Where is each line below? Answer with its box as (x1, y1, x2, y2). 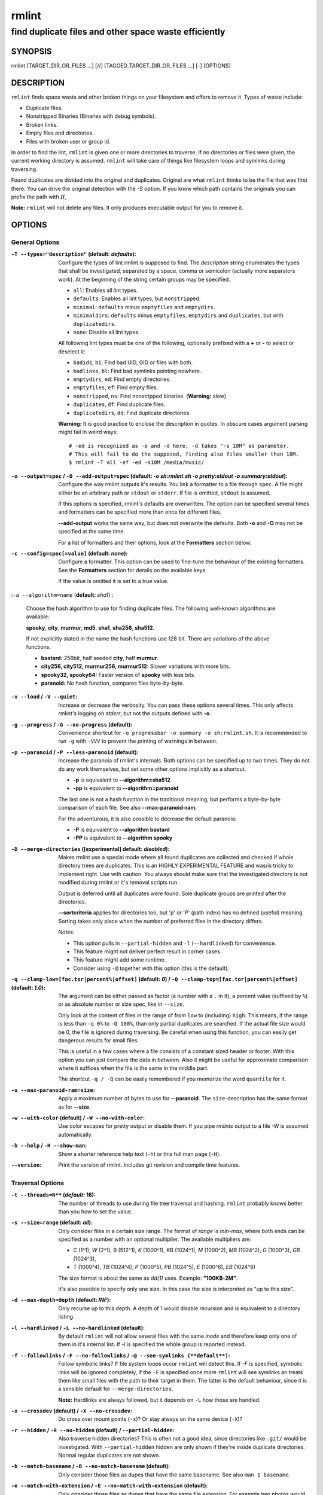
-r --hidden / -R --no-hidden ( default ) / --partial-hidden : (11, 1426, 175, 1433)
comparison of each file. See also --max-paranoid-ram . (58, 804, 197, 811)
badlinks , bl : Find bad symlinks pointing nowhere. (73, 367, 202, 374)
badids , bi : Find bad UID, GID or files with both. (73, 359, 193, 366)
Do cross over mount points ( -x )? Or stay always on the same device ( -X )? (58, 1415, 243, 1423)
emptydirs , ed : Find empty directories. (73, 376, 172, 383)
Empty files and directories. (26, 129, 94, 137)
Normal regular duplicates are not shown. (58, 1452, 161, 1459)
